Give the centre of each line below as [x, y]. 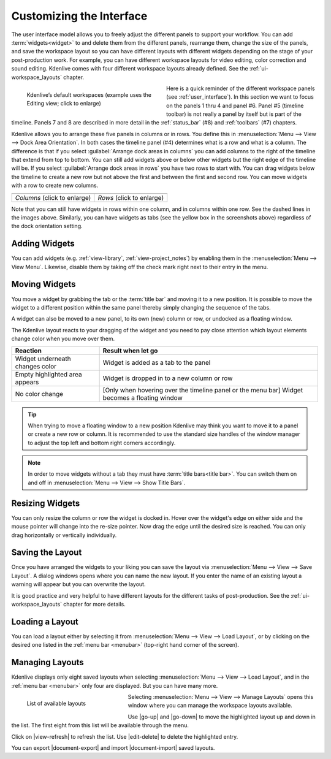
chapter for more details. [94, 605]
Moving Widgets [44, 284]
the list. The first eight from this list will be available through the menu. [100, 725]
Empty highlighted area [48, 374]
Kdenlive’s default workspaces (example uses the [89, 94]
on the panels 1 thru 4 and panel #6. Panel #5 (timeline [235, 105]
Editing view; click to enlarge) [64, 104]
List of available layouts [56, 703]
